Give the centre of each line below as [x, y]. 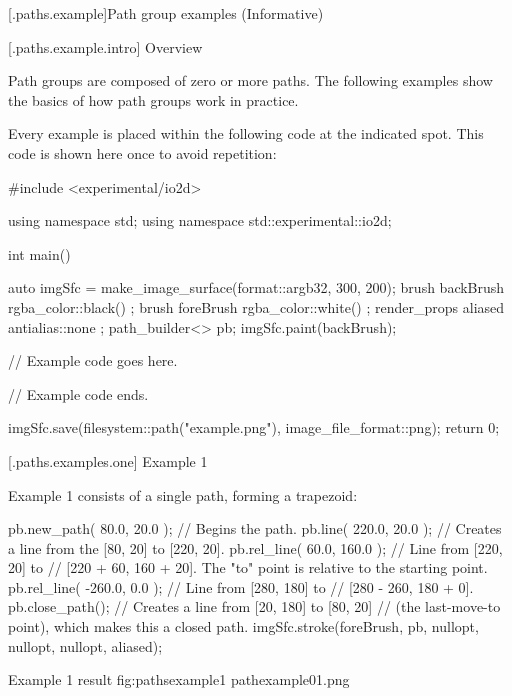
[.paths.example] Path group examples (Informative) [166, 13]
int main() [39, 253]
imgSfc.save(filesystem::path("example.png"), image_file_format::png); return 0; [254, 427]
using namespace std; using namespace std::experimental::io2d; [200, 220]
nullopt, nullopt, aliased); [85, 645]
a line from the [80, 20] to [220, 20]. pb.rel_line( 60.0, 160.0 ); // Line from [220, [255, 547]
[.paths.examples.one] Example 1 [108, 460]
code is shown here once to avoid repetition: [142, 152]
